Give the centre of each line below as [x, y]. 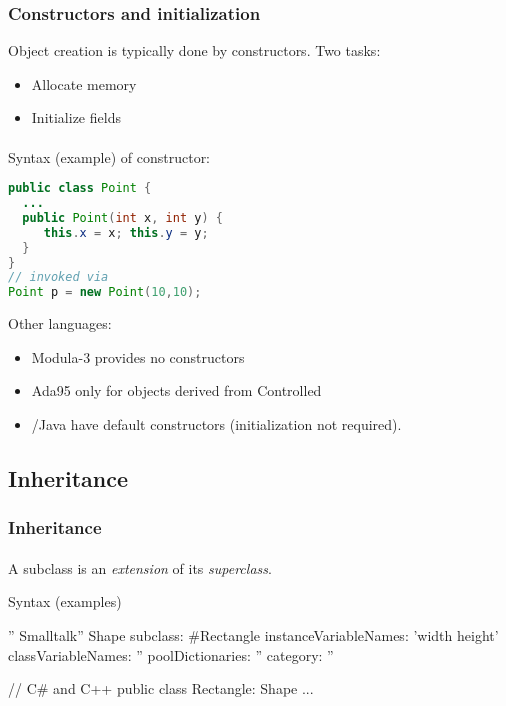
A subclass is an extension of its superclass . [140, 567]
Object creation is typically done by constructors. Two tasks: [194, 50]
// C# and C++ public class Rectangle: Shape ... [161, 688]
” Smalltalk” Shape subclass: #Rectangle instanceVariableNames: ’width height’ [253, 634]
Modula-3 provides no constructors [138, 356]
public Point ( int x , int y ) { [122, 217]
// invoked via [58, 277]
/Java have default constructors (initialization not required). [216, 423]
